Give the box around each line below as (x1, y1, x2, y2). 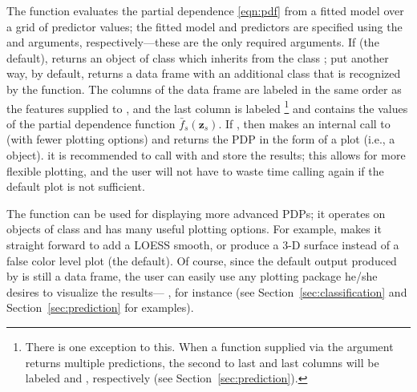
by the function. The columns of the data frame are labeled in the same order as (6, 80, 402, 97)
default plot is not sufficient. (6, 178, 145, 195)
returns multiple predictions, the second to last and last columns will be (25, 354, 379, 370)
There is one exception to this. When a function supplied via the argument (25, 337, 394, 354)
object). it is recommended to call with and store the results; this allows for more (6, 147, 406, 163)
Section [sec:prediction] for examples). (6, 299, 194, 316)
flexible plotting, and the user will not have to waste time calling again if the (6, 162, 384, 179)
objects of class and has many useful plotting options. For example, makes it (6, 220, 382, 237)
